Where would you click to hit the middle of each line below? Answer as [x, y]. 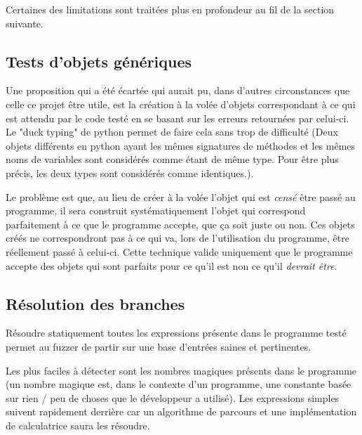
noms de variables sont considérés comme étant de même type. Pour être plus [172, 159]
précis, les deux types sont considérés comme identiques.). [130, 173]
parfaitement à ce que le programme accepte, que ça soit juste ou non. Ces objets [180, 224]
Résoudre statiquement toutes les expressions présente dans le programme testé [176, 333]
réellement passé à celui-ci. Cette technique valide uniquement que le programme [179, 251]
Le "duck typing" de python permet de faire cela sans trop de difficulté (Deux [172, 132]
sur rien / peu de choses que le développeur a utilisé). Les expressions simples [173, 397]
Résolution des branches [95, 303]
